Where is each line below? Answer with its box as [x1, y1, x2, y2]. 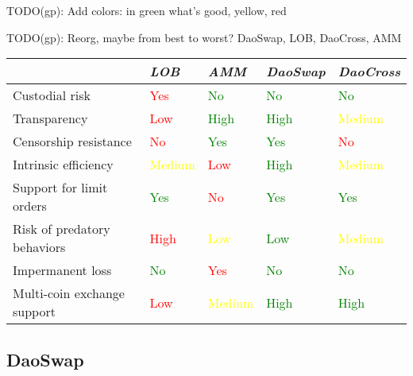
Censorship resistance [13, 132, 132, 151]
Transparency [13, 109, 88, 128]
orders [13, 196, 47, 215]
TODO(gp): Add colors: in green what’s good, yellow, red [6, 2, 287, 18]
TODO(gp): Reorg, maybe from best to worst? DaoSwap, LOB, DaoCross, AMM [6, 29, 402, 45]
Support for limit [13, 178, 108, 197]
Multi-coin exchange [13, 284, 125, 303]
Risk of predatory [13, 219, 110, 238]
